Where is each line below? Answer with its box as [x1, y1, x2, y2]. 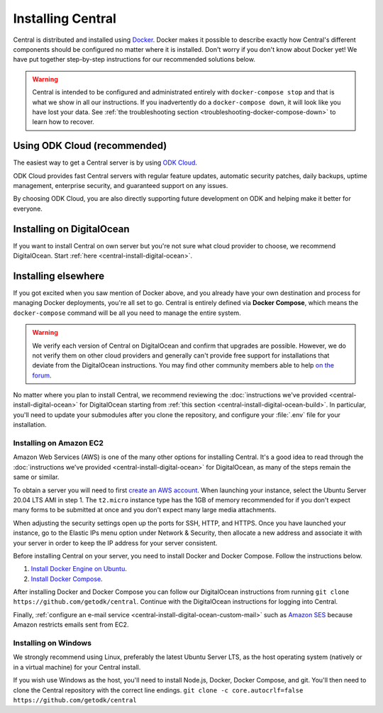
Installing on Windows [13, 639, 92, 648]
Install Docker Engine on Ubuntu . [30, 565, 127, 573]
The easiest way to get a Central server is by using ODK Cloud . [13, 158, 198, 167]
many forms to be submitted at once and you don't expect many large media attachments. [13, 506, 277, 514]
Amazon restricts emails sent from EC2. [13, 621, 129, 629]
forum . [32, 371, 52, 380]
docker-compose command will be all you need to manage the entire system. [13, 309, 241, 317]
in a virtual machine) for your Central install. [13, 663, 141, 671]
